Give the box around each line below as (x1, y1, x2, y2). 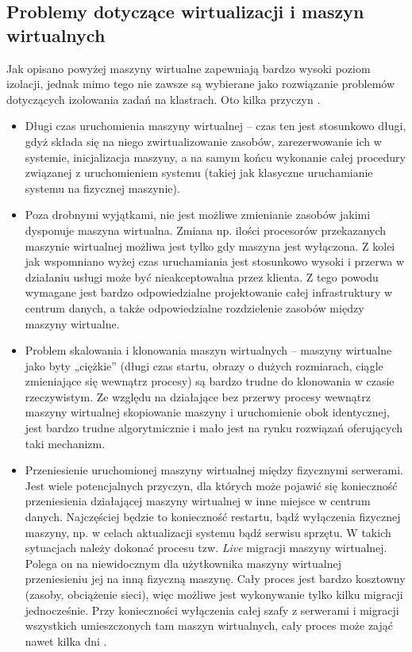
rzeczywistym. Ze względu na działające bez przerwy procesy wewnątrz (25, 388, 371, 405)
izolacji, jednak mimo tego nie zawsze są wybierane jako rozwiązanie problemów (6, 75, 395, 92)
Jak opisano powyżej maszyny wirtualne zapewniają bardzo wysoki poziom (6, 59, 371, 76)
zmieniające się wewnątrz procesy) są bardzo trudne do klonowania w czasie (25, 373, 395, 389)
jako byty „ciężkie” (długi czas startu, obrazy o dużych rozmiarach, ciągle (25, 357, 383, 374)
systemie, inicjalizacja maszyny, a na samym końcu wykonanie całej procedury (25, 148, 406, 165)
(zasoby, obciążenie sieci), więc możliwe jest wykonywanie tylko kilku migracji (25, 586, 403, 602)
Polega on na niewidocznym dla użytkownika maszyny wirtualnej (25, 554, 341, 571)
